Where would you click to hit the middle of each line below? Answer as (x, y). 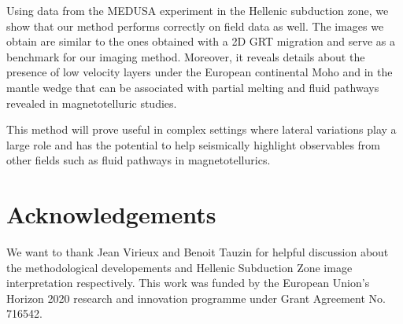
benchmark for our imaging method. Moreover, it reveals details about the (186, 56)
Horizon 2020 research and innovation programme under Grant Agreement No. (196, 298)
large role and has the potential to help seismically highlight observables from (193, 144)
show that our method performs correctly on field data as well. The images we (195, 26)
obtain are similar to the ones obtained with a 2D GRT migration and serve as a (201, 41)
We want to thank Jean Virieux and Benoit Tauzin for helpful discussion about (198, 252)
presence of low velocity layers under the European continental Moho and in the (200, 72)
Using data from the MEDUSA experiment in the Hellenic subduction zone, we (198, 10)
